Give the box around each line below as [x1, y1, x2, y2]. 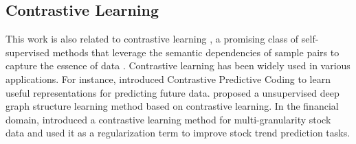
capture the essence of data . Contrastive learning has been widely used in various [5, 58, 351, 73]
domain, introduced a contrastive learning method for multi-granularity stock [5, 112, 331, 126]
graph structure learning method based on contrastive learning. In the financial [5, 99, 339, 113]
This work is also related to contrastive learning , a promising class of [5, 32, 299, 46]
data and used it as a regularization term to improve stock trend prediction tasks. [5, 125, 351, 140]
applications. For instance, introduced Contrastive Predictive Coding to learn [5, 71, 331, 86]
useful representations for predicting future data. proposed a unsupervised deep [5, 85, 340, 99]
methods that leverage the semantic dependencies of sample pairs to [52, 45, 340, 59]
